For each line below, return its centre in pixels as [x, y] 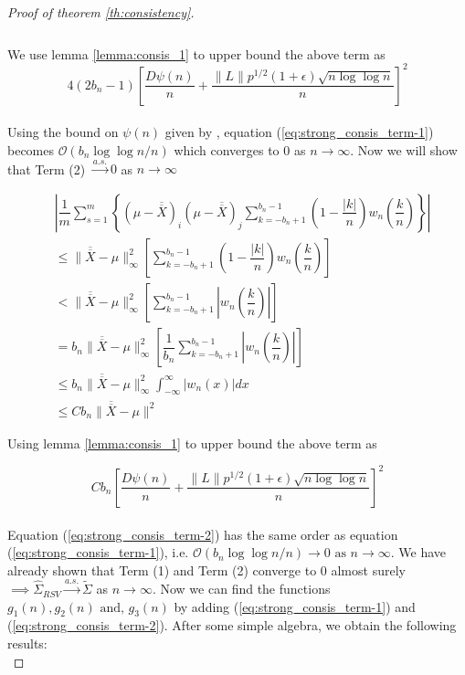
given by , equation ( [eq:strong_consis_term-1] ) [299, 132]
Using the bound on [63, 132]
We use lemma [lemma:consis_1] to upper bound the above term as [196, 53]
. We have [418, 552]
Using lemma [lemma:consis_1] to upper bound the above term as [192, 443]
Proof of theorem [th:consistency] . [101, 12]
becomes [31, 149]
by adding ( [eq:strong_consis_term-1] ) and [295, 606]
